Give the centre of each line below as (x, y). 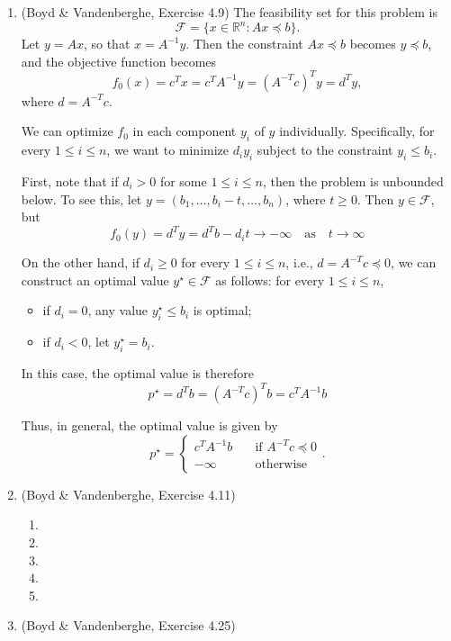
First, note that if (70, 181)
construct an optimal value (95, 280)
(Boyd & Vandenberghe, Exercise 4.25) (128, 625)
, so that (107, 44)
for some (183, 181)
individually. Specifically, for (357, 131)
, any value (118, 310)
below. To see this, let (81, 199)
